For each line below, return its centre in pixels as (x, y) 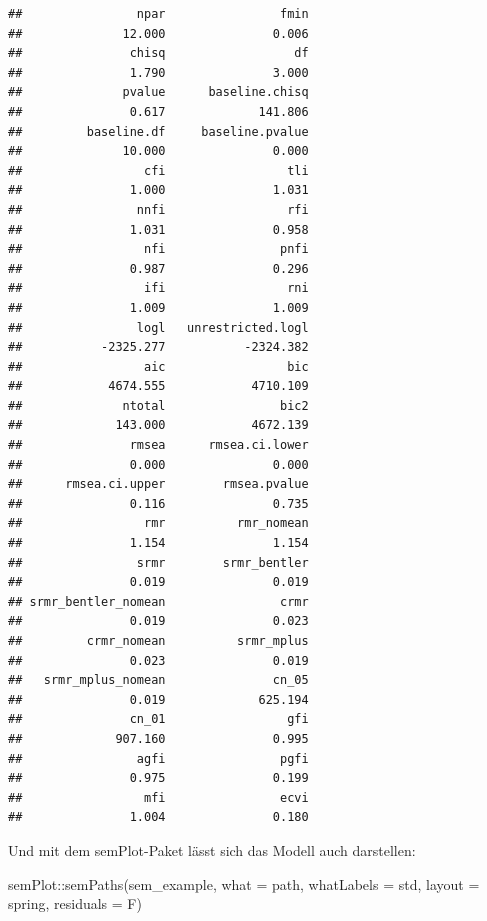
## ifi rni (158, 288)
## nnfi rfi (158, 209)
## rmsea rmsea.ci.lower (158, 445)
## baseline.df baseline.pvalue (158, 131)
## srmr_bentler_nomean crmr (158, 601)
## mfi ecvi (158, 797)
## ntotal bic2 (158, 405)
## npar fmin (158, 14)
